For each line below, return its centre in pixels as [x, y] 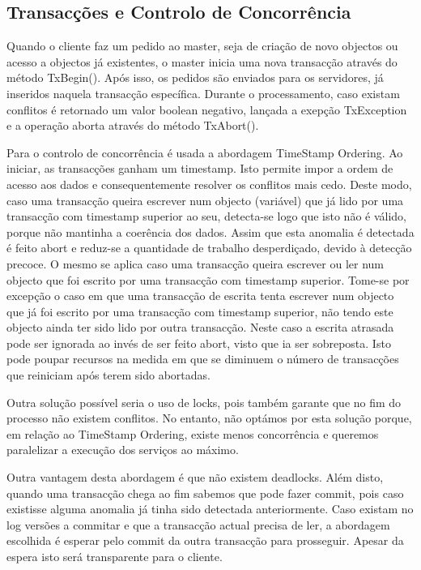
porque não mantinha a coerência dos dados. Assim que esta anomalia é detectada [210, 231]
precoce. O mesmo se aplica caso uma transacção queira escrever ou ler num [196, 263]
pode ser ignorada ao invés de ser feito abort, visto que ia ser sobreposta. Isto [199, 343]
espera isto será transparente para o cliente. [115, 557]
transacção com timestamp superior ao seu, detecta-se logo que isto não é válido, [207, 216]
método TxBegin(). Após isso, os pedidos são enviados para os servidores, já [195, 77]
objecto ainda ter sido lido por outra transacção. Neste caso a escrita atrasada [200, 327]
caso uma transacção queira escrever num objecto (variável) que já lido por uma [205, 200]
